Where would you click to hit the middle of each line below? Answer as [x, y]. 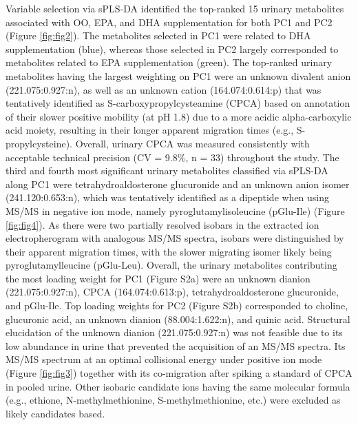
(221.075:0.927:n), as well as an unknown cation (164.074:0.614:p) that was [164, 89]
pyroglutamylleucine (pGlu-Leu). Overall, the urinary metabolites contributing [171, 265]
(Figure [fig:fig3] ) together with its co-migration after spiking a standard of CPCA [179, 373]
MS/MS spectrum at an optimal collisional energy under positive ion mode [164, 359]
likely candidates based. [55, 413]
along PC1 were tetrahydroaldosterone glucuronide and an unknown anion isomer [178, 184]
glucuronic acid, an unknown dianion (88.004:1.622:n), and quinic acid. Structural [178, 319]
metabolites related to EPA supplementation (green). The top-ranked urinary [169, 62]
